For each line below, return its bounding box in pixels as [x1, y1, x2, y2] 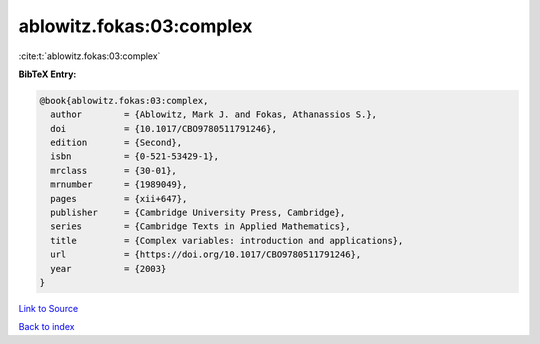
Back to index [18, 321, 75, 333]
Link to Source [18, 302, 79, 314]
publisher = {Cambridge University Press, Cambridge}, [50, 207, 346, 219]
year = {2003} [50, 263, 167, 274]
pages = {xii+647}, [50, 193, 188, 204]
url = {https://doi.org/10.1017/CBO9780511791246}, [50, 249, 362, 260]
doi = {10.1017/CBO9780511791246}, [50, 123, 277, 134]
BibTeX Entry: [18, 68, 77, 80]
